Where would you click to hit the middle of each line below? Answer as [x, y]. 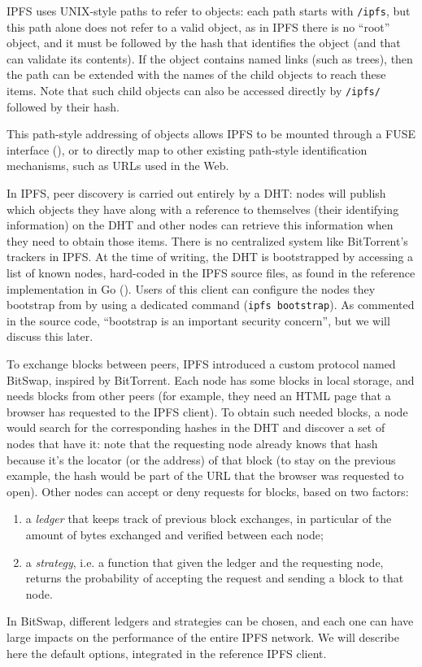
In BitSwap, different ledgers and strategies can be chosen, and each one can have [210, 621]
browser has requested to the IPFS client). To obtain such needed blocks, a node [207, 411]
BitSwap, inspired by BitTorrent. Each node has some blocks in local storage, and [211, 379]
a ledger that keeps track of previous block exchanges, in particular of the [209, 519]
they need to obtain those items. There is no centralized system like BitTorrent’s [207, 240]
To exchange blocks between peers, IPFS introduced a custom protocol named [201, 364]
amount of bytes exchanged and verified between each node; [174, 534]
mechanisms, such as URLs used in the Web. [118, 166]
